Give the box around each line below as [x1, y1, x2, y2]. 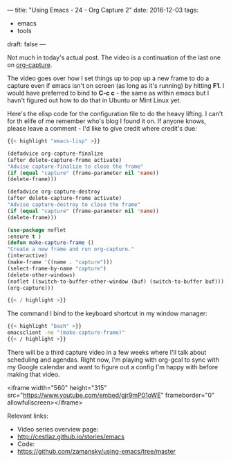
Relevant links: [7, 412, 48, 420]
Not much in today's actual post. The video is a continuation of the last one [7, 53, 221, 62]
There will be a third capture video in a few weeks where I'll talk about [7, 348, 207, 356]
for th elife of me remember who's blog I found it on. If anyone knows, [7, 117, 206, 125]
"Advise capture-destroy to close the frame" [7, 201, 140, 208]
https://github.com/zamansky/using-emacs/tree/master [17, 447, 176, 455]
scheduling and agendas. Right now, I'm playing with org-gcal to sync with [7, 355, 219, 364]
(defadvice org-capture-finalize [7, 150, 104, 157]
